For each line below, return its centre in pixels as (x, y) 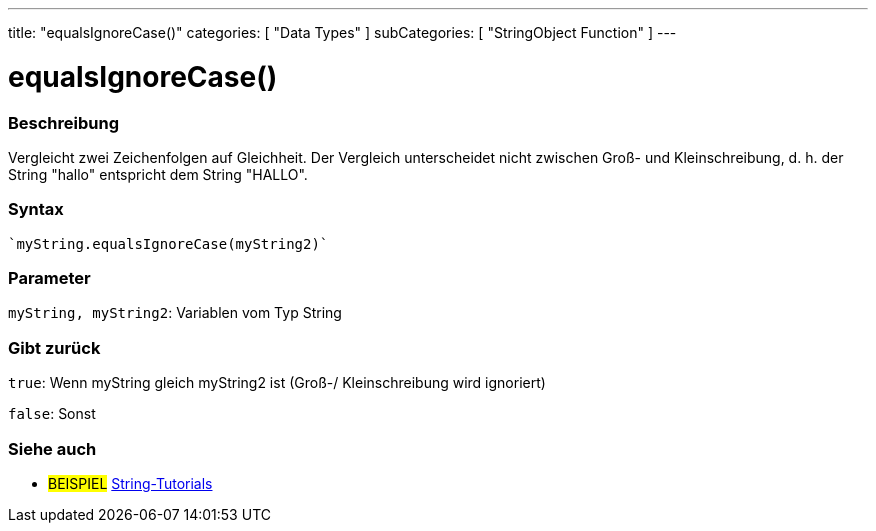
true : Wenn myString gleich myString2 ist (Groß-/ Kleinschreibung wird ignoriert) (277, 383)
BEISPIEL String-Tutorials (130, 483)
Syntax (36, 209)
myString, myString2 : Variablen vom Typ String (175, 313)
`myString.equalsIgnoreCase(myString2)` (168, 243)
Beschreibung (64, 122)
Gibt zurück (54, 347)
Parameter (49, 278)
